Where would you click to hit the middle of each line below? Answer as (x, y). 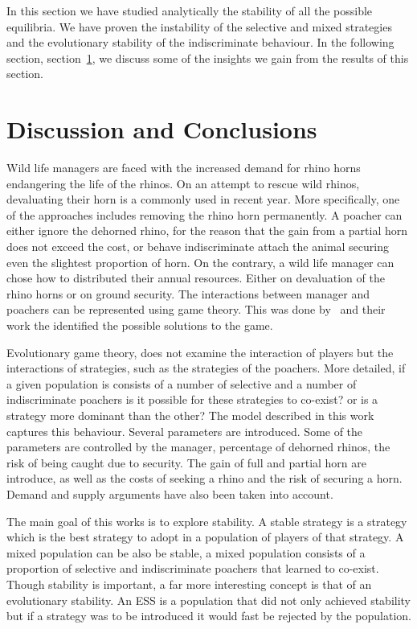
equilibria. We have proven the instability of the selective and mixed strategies (199, 26)
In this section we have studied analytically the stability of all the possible (190, 10)
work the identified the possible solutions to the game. (140, 325)
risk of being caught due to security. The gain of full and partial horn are (187, 462)
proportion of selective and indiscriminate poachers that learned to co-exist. (193, 568)
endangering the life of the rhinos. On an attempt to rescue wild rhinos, (183, 183)
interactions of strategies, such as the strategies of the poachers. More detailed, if (206, 368)
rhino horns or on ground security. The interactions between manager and (188, 293)
